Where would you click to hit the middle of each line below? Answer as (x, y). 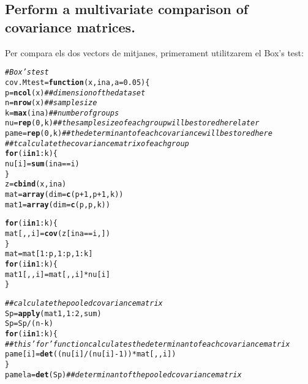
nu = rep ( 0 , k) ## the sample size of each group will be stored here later (132, 123)
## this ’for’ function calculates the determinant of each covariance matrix (148, 344)
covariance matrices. (70, 27)
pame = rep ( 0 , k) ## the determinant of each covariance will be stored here (139, 134)
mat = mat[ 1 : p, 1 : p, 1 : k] (49, 254)
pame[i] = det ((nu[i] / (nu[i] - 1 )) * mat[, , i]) (91, 354)
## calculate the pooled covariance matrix (84, 303)
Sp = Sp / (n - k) (29, 324)
